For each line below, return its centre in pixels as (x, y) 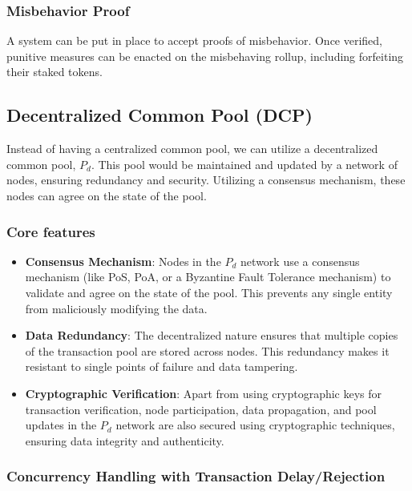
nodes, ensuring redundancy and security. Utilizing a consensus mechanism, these (206, 180)
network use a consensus (300, 261)
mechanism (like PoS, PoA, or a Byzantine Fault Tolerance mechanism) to (208, 277)
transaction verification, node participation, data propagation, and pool (201, 409)
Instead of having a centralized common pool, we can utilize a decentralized (192, 149)
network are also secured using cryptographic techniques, (255, 425)
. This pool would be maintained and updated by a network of (244, 164)
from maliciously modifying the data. (116, 308)
